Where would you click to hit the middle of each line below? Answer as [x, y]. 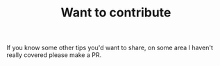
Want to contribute [116, 13]
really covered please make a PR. [54, 55]
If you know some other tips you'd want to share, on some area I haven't [110, 48]
